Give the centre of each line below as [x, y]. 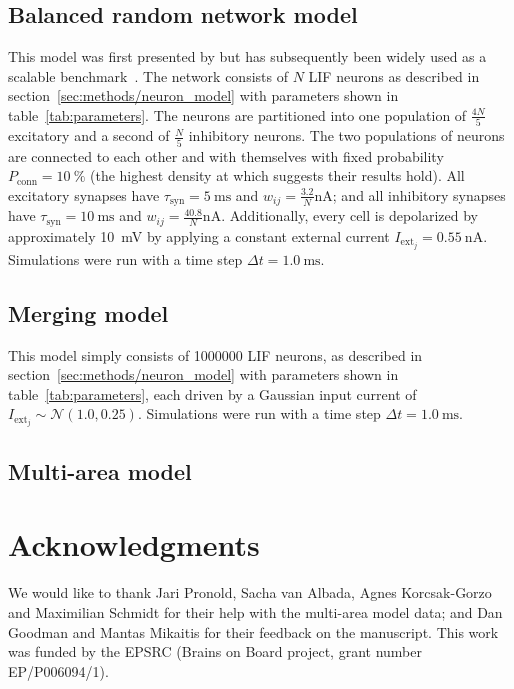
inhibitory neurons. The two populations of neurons [346, 135]
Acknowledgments [134, 544]
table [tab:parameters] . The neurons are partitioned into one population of [237, 114]
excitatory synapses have [84, 194]
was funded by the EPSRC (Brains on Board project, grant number [215, 651]
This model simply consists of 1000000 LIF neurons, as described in [215, 354]
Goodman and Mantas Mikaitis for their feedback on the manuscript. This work [253, 631]
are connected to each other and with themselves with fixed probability [226, 155]
